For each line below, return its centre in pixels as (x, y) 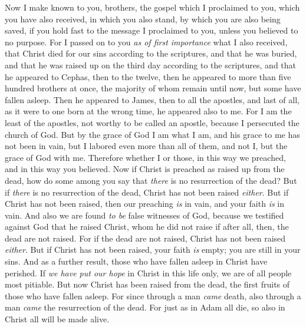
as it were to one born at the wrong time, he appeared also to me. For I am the (148, 111)
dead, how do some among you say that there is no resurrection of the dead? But (151, 180)
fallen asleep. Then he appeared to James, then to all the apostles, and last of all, (152, 99)
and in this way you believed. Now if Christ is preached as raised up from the (145, 169)
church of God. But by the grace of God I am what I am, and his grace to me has (152, 134)
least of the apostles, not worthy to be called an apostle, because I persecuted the (152, 122)
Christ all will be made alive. (57, 319)
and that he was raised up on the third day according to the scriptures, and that (151, 65)
